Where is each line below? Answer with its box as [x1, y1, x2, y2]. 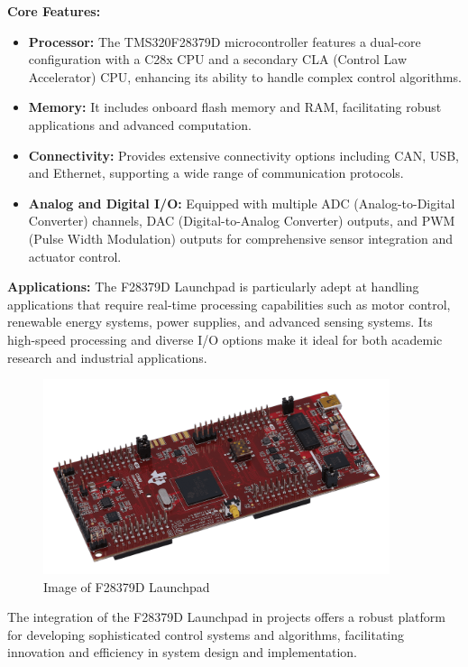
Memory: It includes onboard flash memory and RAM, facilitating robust [28, 97, 442, 116]
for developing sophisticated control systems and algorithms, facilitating [7, 625, 405, 644]
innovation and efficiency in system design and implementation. [7, 643, 357, 662]
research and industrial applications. [7, 347, 207, 366]
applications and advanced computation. [28, 115, 252, 134]
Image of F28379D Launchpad [43, 577, 210, 596]
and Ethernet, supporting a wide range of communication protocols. [28, 163, 404, 182]
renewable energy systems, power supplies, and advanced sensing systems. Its [7, 312, 433, 331]
